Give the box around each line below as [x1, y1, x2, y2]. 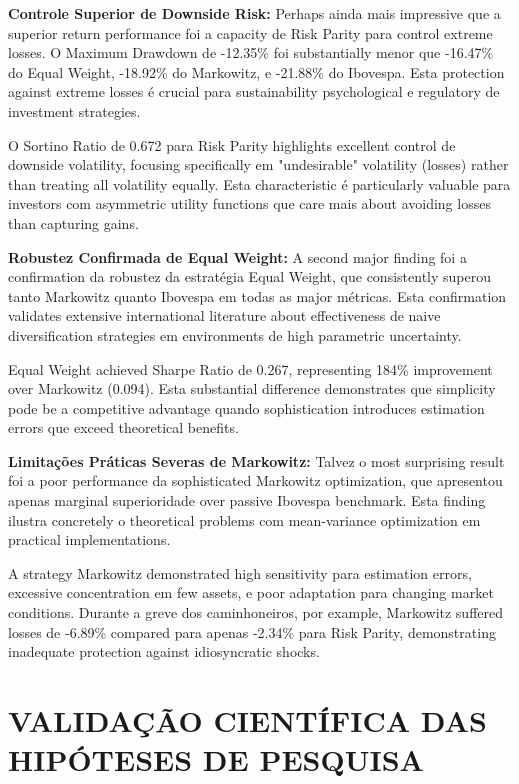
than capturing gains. [8, 212, 139, 233]
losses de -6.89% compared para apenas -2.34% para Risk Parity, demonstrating [8, 621, 496, 642]
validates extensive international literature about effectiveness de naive [8, 305, 441, 326]
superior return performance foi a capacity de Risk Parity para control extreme [8, 22, 493, 43]
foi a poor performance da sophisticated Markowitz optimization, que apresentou [8, 470, 503, 491]
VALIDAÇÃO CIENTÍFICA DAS [8, 700, 487, 740]
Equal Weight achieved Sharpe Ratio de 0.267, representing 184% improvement [8, 358, 493, 379]
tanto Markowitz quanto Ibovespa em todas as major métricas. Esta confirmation [8, 285, 507, 306]
